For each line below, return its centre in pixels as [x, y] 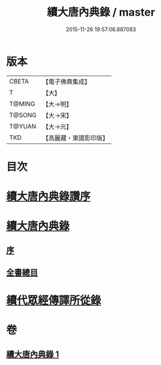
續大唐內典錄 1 [33, 354]
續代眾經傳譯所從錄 [54, 300]
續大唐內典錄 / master [101, 12]
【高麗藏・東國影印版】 [76, 137]
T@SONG [23, 115]
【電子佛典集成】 [67, 82]
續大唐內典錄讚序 [49, 197]
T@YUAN [23, 126]
